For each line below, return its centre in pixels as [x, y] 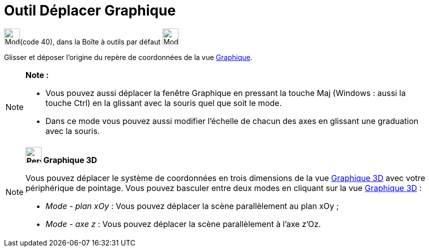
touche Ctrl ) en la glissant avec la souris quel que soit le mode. [164, 103]
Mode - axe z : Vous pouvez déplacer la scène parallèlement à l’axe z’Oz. [183, 224]
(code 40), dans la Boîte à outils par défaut [90, 41]
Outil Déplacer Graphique [90, 10]
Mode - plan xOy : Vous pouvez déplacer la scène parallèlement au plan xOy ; [192, 206]
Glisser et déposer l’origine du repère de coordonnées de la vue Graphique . [128, 57]
